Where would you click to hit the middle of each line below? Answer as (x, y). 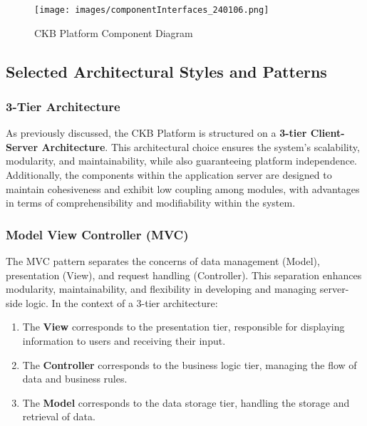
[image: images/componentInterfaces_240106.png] (152, 10)
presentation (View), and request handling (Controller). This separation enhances (184, 275)
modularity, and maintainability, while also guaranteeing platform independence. (182, 161)
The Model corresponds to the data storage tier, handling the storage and (186, 402)
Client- (327, 133)
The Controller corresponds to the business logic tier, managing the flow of (190, 364)
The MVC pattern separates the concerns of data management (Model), (163, 261)
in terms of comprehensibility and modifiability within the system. (151, 203)
